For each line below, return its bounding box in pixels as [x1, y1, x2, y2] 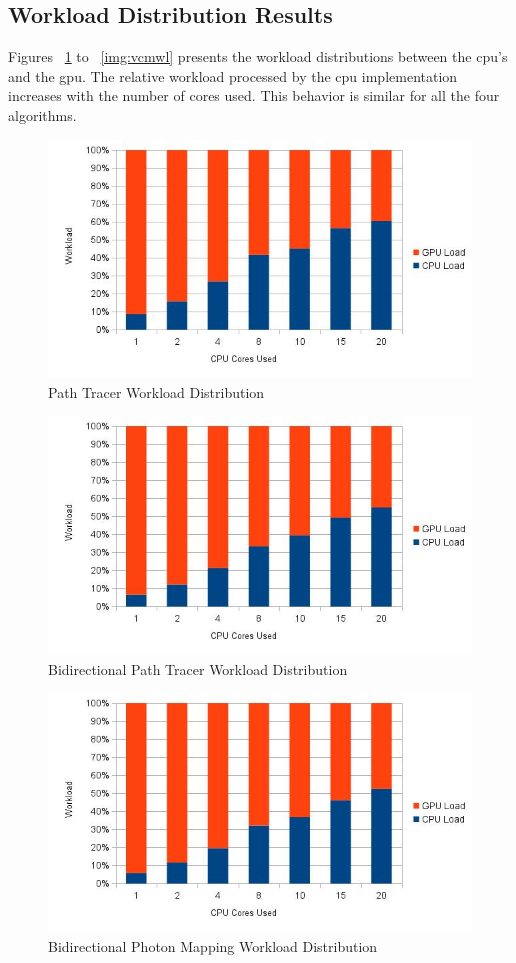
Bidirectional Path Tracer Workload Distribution [48, 658, 348, 679]
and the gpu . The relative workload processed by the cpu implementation [8, 65, 458, 86]
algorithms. [8, 104, 77, 125]
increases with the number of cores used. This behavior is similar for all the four [8, 85, 500, 106]
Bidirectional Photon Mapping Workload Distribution [48, 935, 378, 956]
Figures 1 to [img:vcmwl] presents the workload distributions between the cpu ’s [8, 46, 508, 67]
